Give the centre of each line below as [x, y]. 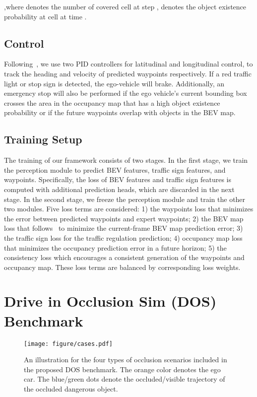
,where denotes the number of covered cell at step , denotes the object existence [125, 6]
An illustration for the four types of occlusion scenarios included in [126, 360]
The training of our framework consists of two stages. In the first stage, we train [126, 160]
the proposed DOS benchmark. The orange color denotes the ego [122, 369]
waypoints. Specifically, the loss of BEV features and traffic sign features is [118, 179]
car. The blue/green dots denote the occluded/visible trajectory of [125, 379]
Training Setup [43, 139]
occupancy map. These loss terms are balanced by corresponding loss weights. [122, 267]
